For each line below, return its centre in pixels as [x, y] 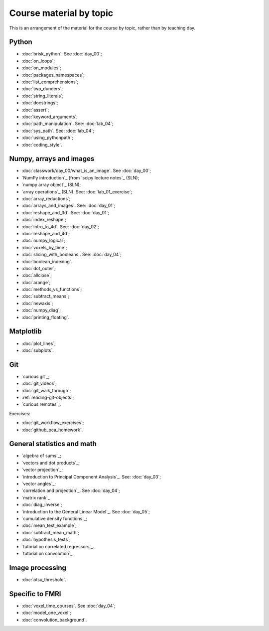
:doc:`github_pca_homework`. [52, 430]
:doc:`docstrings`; [40, 103]
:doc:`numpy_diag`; [41, 310]
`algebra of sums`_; [42, 456]
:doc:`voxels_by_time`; [44, 247]
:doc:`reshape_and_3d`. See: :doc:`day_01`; [66, 212]
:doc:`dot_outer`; [39, 268]
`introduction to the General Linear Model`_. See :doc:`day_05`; [86, 511]
